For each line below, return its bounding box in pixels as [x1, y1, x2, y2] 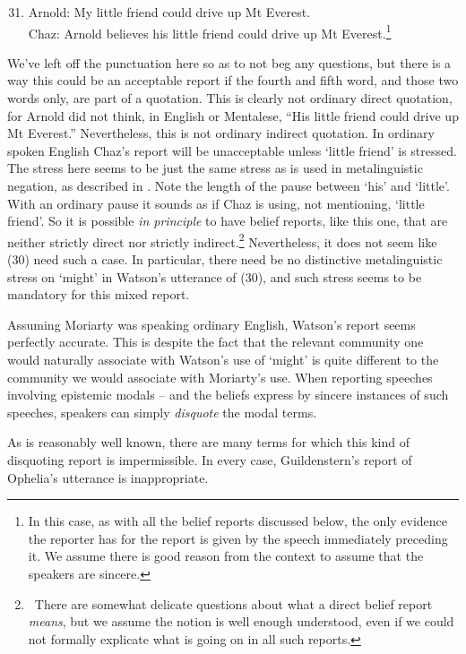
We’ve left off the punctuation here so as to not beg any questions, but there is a [7, 53, 452, 72]
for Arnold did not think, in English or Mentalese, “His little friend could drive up [7, 106, 459, 125]
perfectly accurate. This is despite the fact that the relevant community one [7, 332, 424, 351]
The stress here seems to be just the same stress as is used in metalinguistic [7, 159, 423, 177]
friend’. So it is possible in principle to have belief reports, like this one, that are [7, 211, 448, 230]
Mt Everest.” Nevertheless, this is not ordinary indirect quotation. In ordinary [7, 124, 435, 142]
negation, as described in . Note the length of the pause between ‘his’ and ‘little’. [7, 176, 450, 194]
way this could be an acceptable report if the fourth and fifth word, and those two [7, 71, 459, 90]
